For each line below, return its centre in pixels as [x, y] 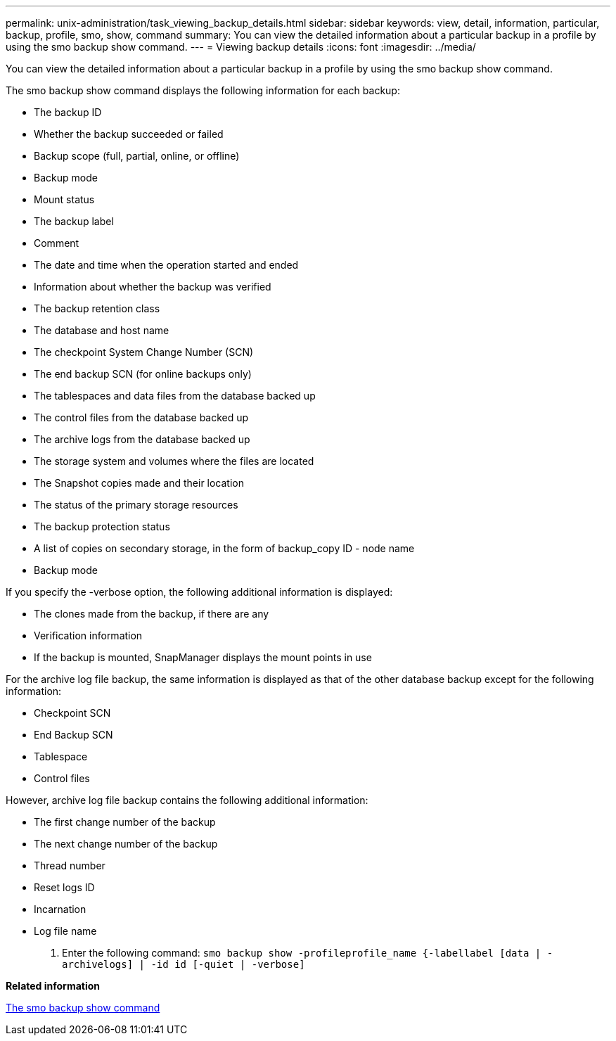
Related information [53, 986]
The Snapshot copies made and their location [139, 483]
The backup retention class [97, 308]
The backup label [74, 221]
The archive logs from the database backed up [142, 439]
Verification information [88, 636]
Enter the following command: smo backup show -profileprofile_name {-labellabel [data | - [308, 953]
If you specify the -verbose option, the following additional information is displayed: [199, 592]
